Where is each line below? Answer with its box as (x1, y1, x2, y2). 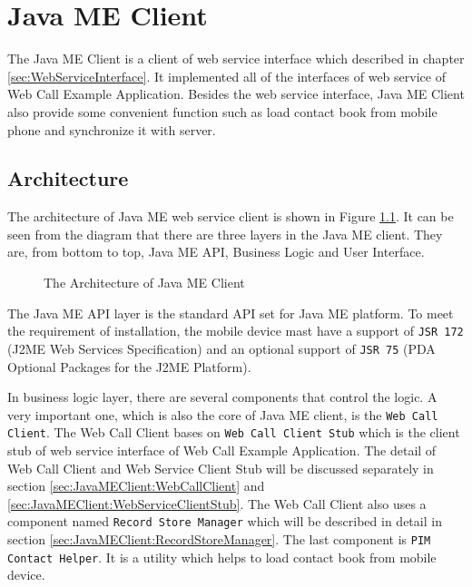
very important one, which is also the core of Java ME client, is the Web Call (7, 405, 438, 424)
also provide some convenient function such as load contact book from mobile (7, 102, 438, 121)
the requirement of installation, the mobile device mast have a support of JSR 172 (7, 321, 464, 340)
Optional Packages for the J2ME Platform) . (7, 357, 251, 376)
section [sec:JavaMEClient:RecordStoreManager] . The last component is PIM (7, 530, 431, 549)
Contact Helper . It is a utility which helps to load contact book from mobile (7, 547, 437, 566)
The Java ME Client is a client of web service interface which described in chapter (7, 49, 465, 68)
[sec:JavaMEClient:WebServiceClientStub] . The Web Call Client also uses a (7, 494, 427, 513)
